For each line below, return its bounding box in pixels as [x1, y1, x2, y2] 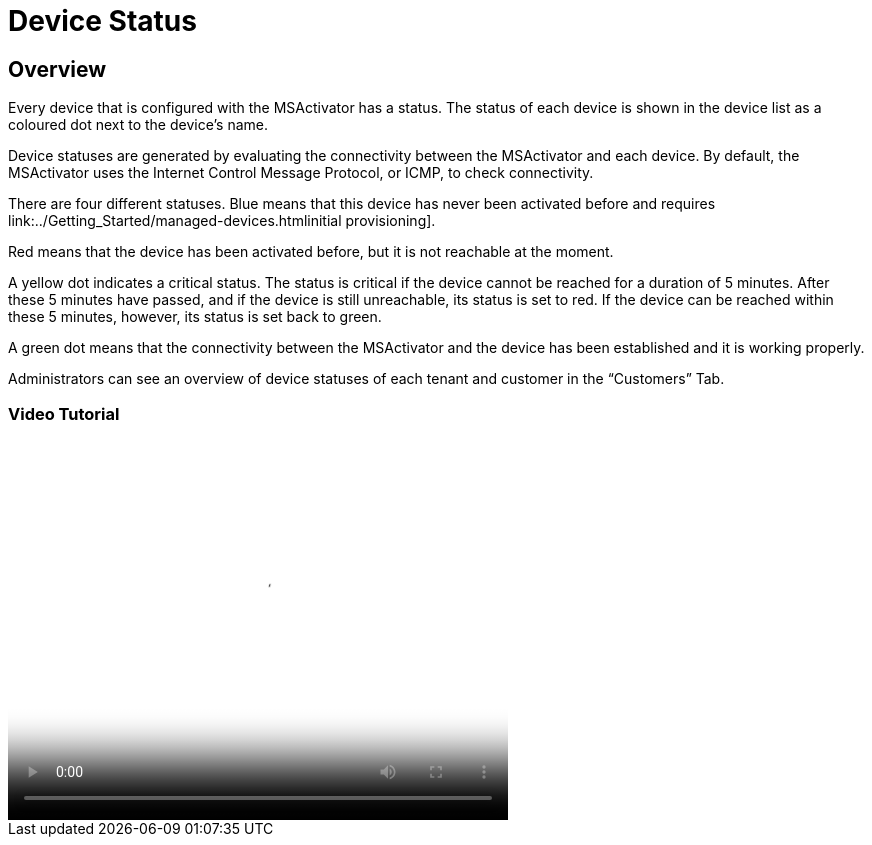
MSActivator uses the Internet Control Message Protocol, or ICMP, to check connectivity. [8, 164, 594, 182]
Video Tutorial [8, 403, 120, 424]
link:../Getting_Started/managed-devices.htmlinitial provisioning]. [8, 212, 436, 230]
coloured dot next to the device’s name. [8, 116, 268, 134]
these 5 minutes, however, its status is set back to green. [8, 308, 382, 326]
